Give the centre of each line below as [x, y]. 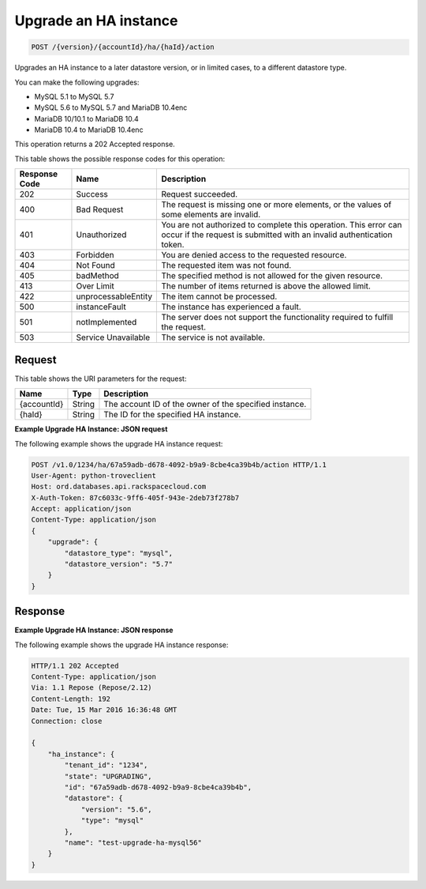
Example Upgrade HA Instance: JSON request [91, 429]
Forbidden [95, 255]
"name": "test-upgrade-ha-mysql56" [133, 842]
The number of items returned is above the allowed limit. [266, 286]
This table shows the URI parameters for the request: [101, 379]
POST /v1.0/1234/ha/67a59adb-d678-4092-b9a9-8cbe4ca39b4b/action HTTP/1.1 [179, 465]
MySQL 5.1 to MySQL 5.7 [74, 96]
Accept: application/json [81, 509]
